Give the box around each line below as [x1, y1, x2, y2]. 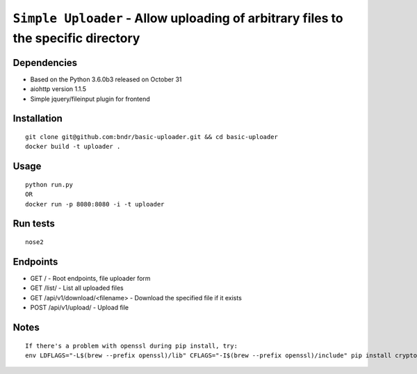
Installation [13, 113, 63, 124]
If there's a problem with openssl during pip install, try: [25, 341, 238, 350]
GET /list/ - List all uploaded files [30, 284, 124, 292]
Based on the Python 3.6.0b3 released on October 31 [30, 75, 182, 83]
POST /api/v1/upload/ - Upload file [30, 303, 129, 312]
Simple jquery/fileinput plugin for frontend [30, 95, 151, 103]
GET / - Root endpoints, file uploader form [30, 274, 151, 282]
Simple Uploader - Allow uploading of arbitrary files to [13, 10, 343, 26]
